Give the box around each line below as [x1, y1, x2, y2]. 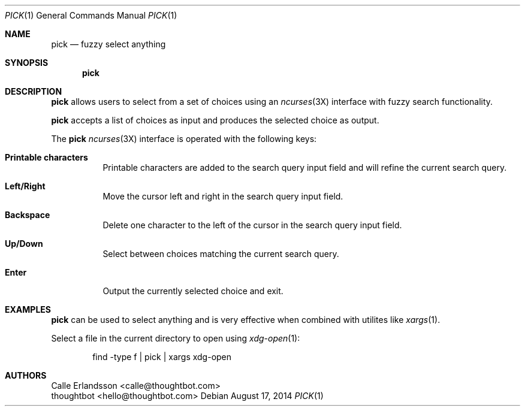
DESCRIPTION [5, 86, 62, 96]
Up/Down [5, 238, 43, 249]
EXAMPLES [5, 304, 51, 315]
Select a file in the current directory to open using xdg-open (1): [51, 333, 300, 343]
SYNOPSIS [5, 58, 49, 68]
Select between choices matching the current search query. [102, 249, 339, 259]
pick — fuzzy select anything [51, 39, 166, 49]
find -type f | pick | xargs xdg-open [92, 352, 232, 362]
